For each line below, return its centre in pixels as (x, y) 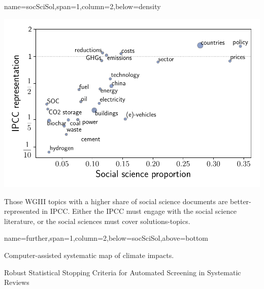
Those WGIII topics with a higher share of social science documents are (116, 201)
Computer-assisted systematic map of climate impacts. (89, 255)
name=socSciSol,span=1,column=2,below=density (82, 6)
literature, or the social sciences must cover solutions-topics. (97, 221)
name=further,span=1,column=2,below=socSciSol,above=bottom (106, 238)
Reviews (17, 282)
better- (241, 201)
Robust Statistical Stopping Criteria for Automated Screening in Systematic (123, 272)
